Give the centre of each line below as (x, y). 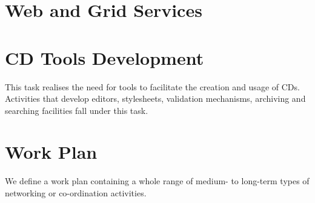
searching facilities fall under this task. (77, 110)
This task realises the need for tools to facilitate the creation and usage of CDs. (152, 86)
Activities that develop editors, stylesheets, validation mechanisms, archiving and (155, 98)
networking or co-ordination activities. (76, 193)
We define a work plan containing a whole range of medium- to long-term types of (157, 181)
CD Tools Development (104, 57)
